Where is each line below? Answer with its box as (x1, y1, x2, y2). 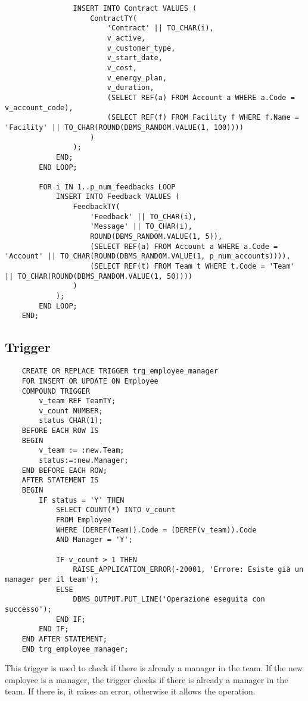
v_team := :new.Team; (39, 446, 125, 455)
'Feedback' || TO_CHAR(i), (90, 212, 197, 221)
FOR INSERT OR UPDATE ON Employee (21, 376, 158, 385)
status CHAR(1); (39, 416, 103, 425)
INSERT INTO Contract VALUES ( (73, 4, 197, 13)
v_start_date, (107, 54, 163, 63)
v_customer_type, (107, 43, 176, 52)
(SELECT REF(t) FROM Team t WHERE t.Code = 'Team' (90, 262, 295, 271)
